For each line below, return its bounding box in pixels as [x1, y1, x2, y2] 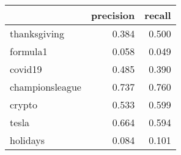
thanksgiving [10, 26, 65, 40]
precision [90, 8, 135, 22]
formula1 [10, 44, 48, 58]
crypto [10, 97, 37, 112]
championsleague [10, 80, 81, 94]
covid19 [10, 62, 42, 76]
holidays [10, 133, 45, 147]
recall [144, 8, 171, 22]
